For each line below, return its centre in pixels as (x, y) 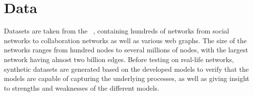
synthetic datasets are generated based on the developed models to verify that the (126, 69)
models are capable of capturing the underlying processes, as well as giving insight (127, 78)
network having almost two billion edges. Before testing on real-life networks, (119, 59)
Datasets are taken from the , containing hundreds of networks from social (117, 31)
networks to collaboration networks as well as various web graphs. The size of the (126, 40)
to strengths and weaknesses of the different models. (82, 88)
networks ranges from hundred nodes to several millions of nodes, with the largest (126, 50)
